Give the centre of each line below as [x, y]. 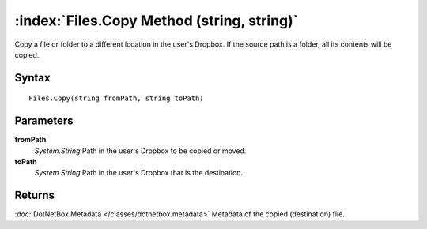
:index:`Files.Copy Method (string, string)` [157, 21]
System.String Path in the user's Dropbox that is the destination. [139, 173]
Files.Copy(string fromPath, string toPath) [117, 98]
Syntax [32, 78]
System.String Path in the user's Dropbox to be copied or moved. [140, 151]
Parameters [44, 121]
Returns [35, 195]
